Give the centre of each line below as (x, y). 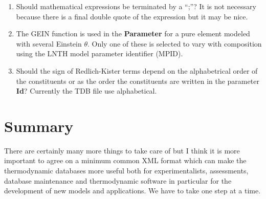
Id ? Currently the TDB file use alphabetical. (86, 91)
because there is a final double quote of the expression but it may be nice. (132, 16)
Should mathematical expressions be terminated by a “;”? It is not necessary (136, 6)
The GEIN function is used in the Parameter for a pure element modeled (133, 34)
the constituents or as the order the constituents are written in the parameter (138, 81)
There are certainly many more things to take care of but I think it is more (122, 150)
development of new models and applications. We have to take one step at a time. (132, 191)
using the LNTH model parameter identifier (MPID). (99, 53)
